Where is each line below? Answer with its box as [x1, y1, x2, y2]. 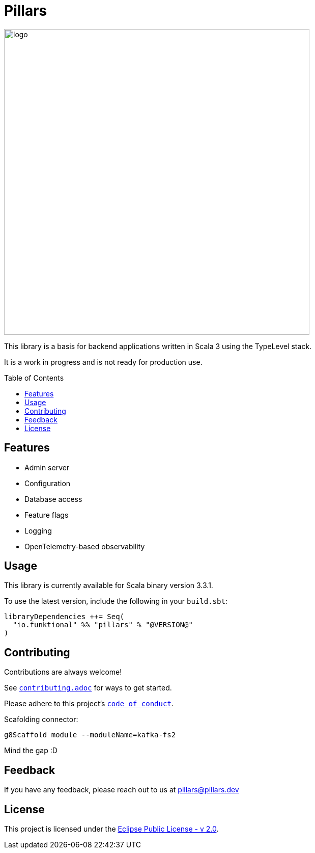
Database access [24, 494, 82, 503]
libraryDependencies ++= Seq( [4, 612, 125, 621]
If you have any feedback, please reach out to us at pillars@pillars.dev [4, 785, 239, 794]
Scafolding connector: [4, 715, 78, 724]
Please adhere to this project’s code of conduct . [4, 699, 174, 708]
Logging [24, 526, 52, 535]
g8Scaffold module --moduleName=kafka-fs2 [4, 731, 176, 739]
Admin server [24, 463, 70, 472]
